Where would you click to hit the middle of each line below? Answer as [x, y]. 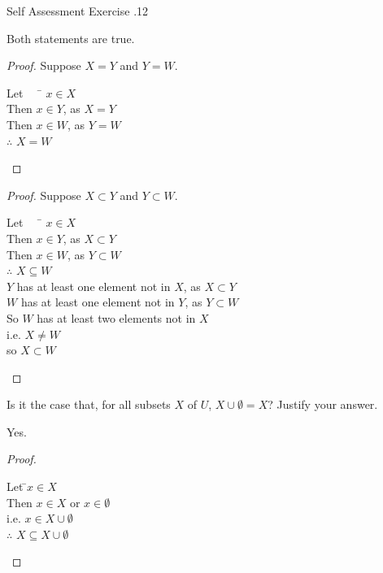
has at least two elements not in [116, 317]
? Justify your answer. [323, 404]
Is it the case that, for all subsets [89, 404]
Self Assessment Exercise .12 [78, 11]
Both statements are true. [71, 38]
